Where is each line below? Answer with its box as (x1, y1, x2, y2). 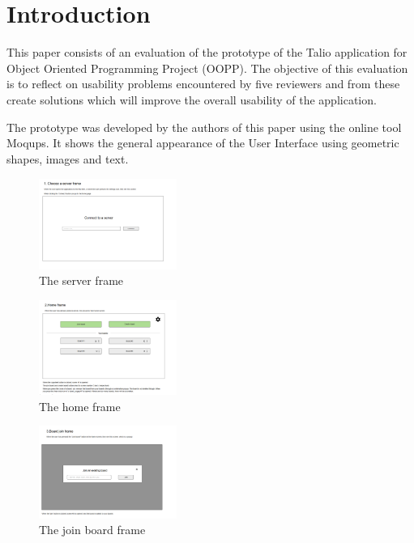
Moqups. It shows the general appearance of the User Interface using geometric (6, 134, 399, 151)
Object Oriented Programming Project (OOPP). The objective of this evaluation (6, 59, 408, 76)
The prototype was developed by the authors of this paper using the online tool (6, 118, 402, 135)
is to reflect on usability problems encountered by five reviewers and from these (6, 75, 400, 92)
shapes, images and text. (6, 150, 129, 167)
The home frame (39, 397, 121, 414)
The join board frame (39, 521, 146, 538)
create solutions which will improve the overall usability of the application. (6, 91, 377, 108)
